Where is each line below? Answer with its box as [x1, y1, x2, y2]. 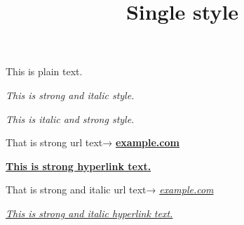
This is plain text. [6, 64, 83, 79]
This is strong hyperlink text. [6, 158, 151, 173]
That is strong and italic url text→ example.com [6, 182, 214, 197]
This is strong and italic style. [6, 87, 135, 102]
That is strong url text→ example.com [6, 135, 179, 150]
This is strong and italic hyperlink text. [6, 205, 173, 220]
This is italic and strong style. [6, 111, 135, 126]
